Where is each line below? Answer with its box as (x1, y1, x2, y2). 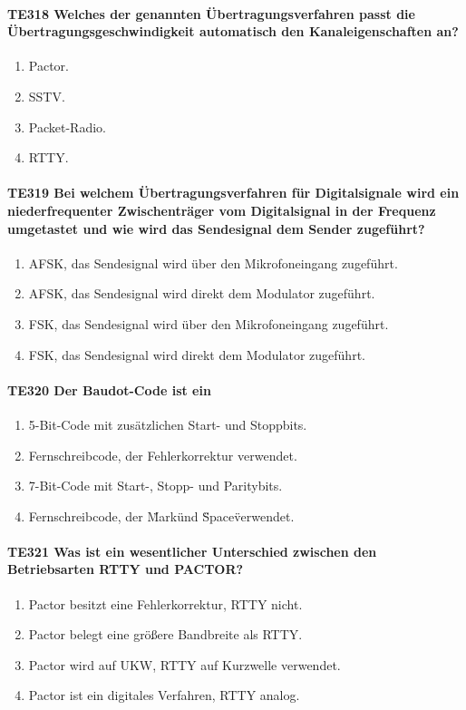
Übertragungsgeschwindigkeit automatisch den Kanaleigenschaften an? (7, 22, 459, 41)
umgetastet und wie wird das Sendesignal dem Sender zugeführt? (7, 219, 425, 238)
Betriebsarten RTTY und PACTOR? (7, 559, 244, 579)
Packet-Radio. (28, 117, 106, 136)
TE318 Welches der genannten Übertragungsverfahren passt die (7, 4, 415, 23)
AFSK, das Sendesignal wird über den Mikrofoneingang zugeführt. (28, 253, 398, 272)
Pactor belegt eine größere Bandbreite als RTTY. (28, 625, 303, 644)
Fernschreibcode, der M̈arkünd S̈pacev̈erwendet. (28, 506, 295, 525)
